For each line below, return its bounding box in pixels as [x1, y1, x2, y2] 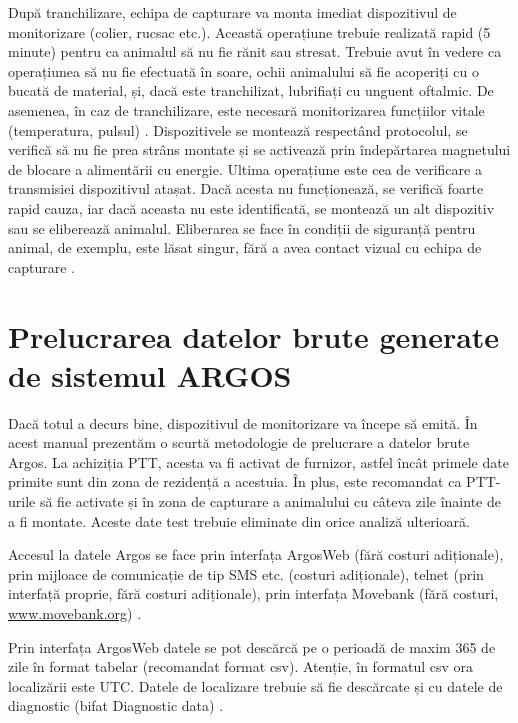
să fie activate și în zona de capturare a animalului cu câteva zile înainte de [39, 491, 501, 511]
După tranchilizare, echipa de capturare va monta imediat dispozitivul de [8, 2, 457, 22]
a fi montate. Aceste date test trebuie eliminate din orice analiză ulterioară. [8, 510, 470, 531]
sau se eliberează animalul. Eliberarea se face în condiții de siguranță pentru [8, 217, 476, 238]
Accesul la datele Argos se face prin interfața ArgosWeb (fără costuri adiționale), [8, 544, 504, 565]
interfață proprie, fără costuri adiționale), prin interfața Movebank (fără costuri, [8, 583, 499, 604]
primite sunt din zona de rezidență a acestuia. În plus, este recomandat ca [8, 471, 462, 492]
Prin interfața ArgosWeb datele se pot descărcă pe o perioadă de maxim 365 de [8, 636, 496, 657]
